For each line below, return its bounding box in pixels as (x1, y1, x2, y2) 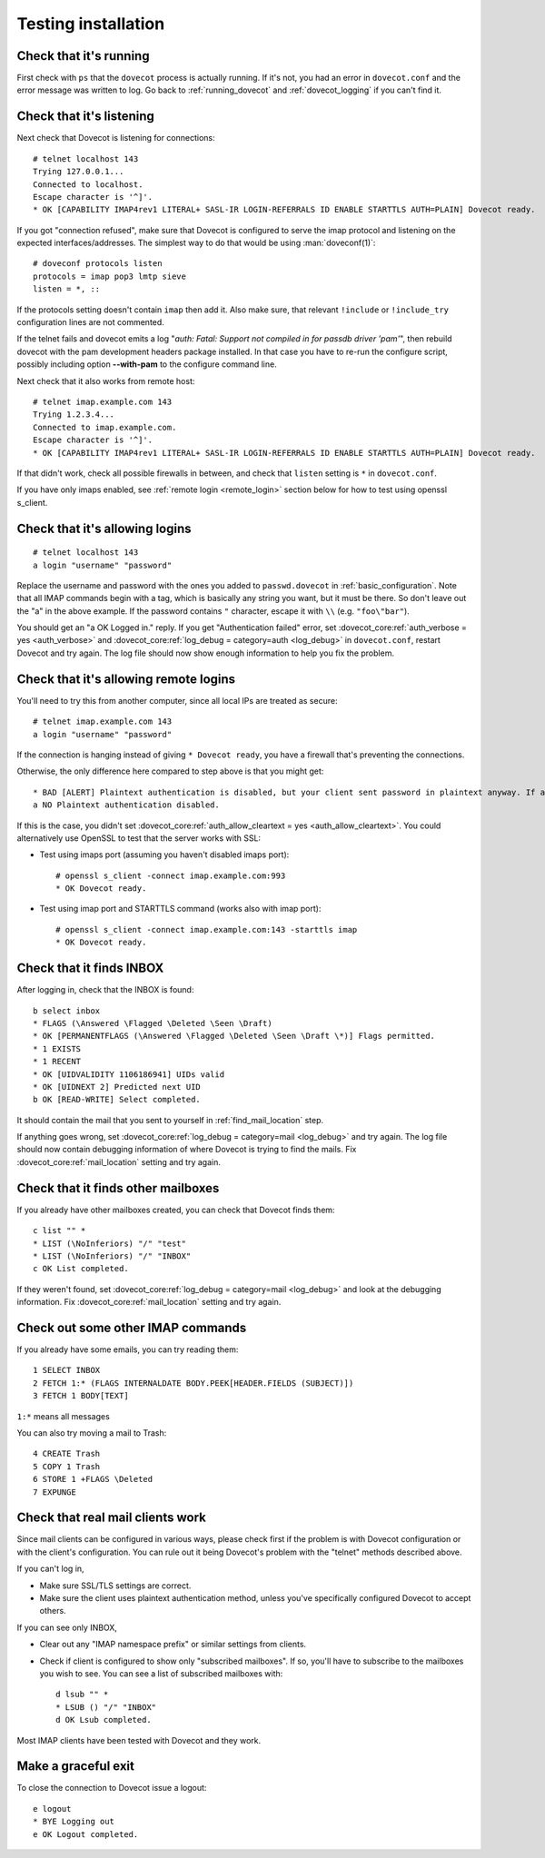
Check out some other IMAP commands (16, 1319, 247, 1335)
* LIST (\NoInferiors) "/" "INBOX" (33, 1250, 192, 1261)
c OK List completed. (33, 1263, 129, 1274)
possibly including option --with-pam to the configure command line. (16, 359, 277, 370)
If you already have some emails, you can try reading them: (16, 1344, 239, 1355)
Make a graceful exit (16, 1758, 135, 1774)
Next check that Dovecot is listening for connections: (16, 133, 215, 143)
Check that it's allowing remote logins (16, 671, 236, 687)
